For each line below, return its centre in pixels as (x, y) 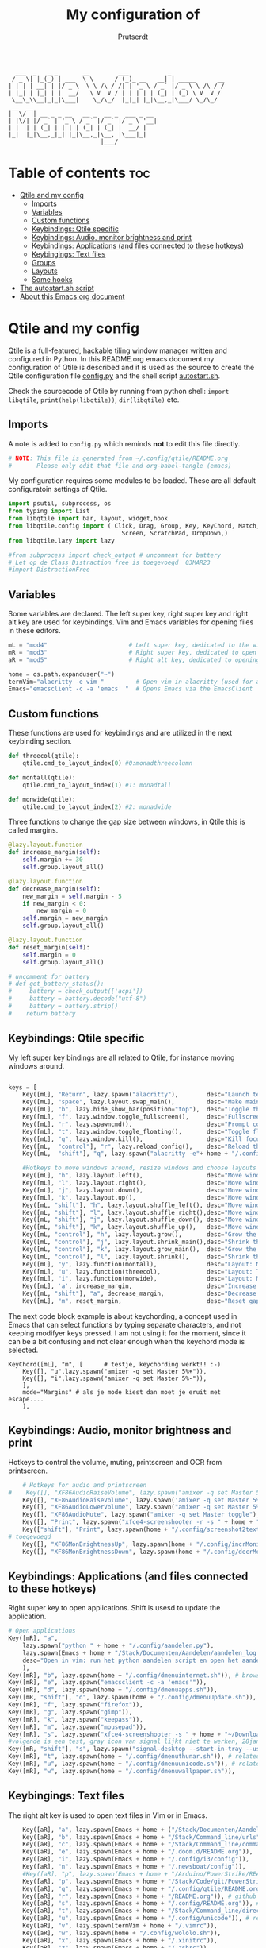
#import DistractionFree (49, 570)
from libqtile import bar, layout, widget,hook (88, 519)
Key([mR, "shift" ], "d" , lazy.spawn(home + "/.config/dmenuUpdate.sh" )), (133, 1698)
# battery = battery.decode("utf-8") (78, 999)
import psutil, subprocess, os (60, 504)
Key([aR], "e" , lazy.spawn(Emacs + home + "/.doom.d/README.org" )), (138, 1852)
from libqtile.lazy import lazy (61, 541)
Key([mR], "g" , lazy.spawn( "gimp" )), (70, 1712)
